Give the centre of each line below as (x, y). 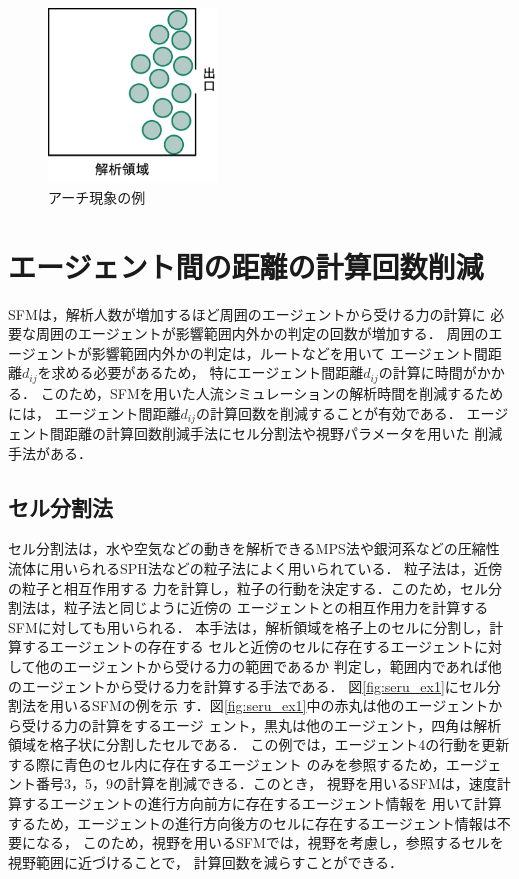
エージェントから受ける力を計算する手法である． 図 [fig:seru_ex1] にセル (254, 685)
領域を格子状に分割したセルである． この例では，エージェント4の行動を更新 (259, 744)
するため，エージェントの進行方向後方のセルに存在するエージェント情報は (252, 822)
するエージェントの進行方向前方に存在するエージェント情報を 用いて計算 (261, 803)
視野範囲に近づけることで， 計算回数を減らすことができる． (206, 861)
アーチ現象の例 (97, 196)
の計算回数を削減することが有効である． (328, 412)
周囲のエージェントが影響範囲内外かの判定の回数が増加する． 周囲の (262, 333)
